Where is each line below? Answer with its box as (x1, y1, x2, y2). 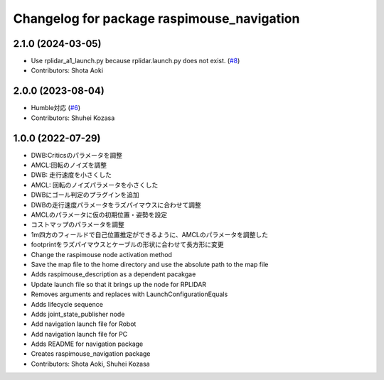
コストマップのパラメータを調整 (31, 220, 124, 229)
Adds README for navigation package (31, 340, 144, 348)
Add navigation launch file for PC (31, 330, 128, 338)
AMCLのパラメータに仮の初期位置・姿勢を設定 (31, 210, 168, 219)
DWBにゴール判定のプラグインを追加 (31, 190, 140, 199)
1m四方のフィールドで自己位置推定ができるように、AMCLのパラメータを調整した (31, 230, 269, 239)
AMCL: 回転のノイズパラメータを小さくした (31, 180, 159, 189)
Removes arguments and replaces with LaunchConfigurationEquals (31, 290, 228, 298)
